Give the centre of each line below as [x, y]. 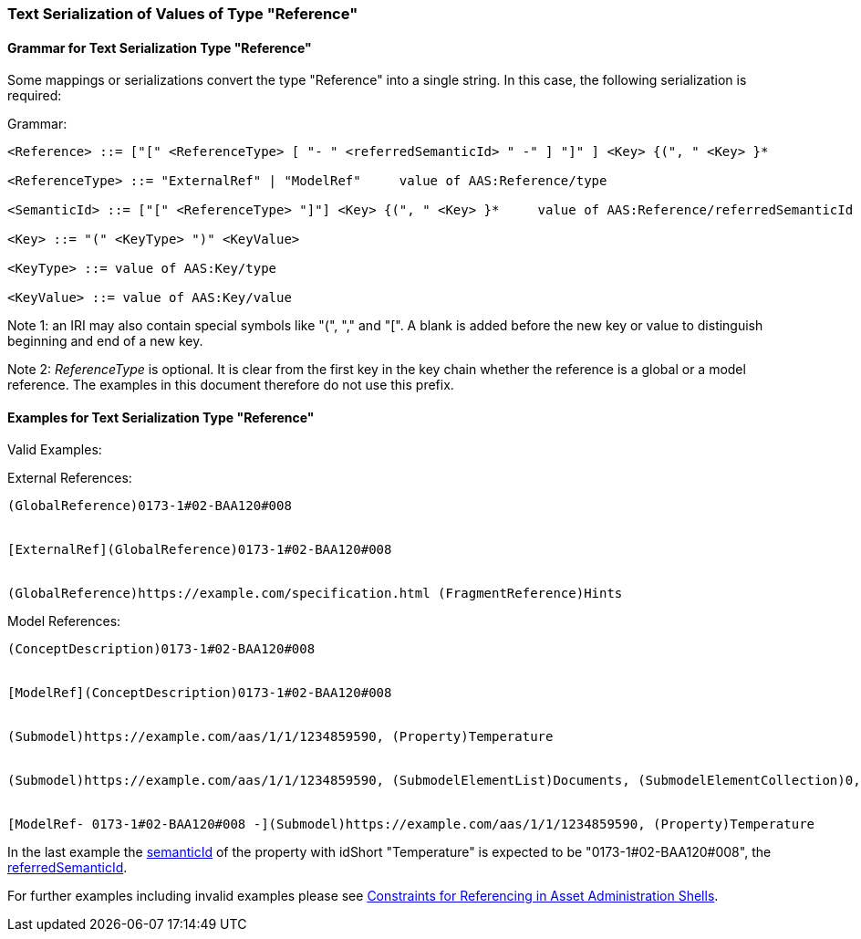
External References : [70, 478]
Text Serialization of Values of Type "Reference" [183, 14]
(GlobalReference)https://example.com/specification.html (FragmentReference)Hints [315, 594]
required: [35, 96]
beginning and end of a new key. [105, 341]
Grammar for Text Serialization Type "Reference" [160, 47]
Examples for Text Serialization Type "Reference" [161, 417]
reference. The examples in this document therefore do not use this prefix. [231, 385]
